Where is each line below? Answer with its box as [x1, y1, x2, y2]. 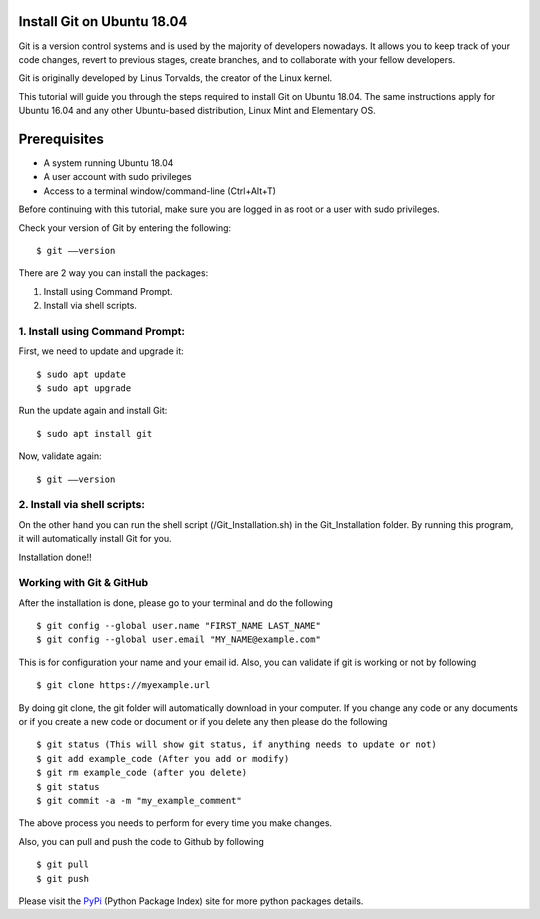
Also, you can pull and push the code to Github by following [18, 835, 265, 847]
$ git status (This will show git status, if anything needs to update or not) [36, 739, 437, 750]
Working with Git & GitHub [18, 576, 149, 590]
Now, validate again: [18, 450, 102, 462]
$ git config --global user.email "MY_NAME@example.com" [36, 634, 322, 645]
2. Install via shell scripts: [18, 498, 145, 512]
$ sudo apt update [36, 368, 127, 380]
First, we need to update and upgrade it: [18, 345, 184, 357]
